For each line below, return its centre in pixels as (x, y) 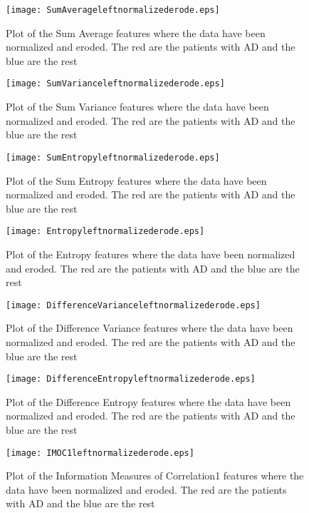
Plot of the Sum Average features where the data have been (136, 32)
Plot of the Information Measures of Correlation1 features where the (155, 476)
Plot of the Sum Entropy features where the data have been (136, 180)
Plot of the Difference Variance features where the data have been (150, 328)
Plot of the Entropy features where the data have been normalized (151, 254)
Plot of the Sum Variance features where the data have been (137, 107)
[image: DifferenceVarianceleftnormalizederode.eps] (133, 305)
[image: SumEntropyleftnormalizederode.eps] (113, 157)
